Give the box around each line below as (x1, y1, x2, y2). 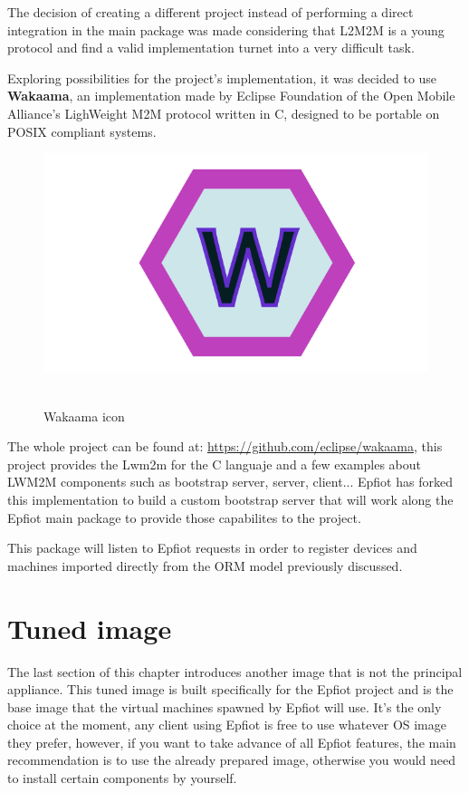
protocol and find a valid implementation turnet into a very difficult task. (7, 38, 415, 57)
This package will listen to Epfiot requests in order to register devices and (7, 538, 417, 557)
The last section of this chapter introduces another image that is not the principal (7, 662, 463, 681)
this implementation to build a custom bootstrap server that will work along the (7, 490, 454, 508)
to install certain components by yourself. (7, 769, 237, 788)
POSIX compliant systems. (7, 121, 157, 140)
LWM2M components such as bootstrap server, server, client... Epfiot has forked (7, 472, 453, 491)
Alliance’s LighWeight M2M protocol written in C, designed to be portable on (7, 103, 440, 122)
